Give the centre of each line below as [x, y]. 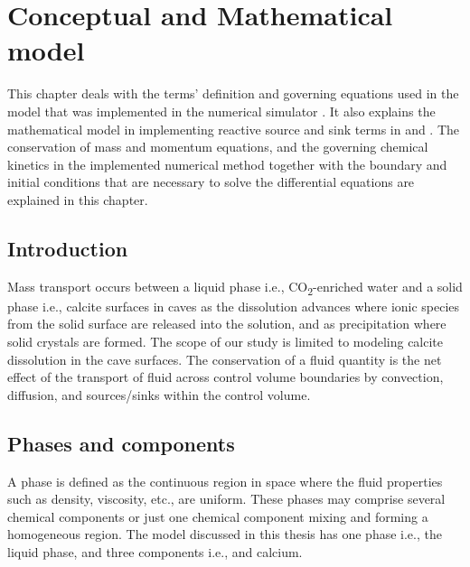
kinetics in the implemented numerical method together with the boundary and [227, 164]
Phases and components [121, 443]
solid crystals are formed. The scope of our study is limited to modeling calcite [226, 341]
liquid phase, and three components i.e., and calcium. [155, 551]
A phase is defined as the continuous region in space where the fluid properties [225, 481]
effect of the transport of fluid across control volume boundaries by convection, [226, 377]
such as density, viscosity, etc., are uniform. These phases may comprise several [226, 499]
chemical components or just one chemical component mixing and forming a [218, 516]
